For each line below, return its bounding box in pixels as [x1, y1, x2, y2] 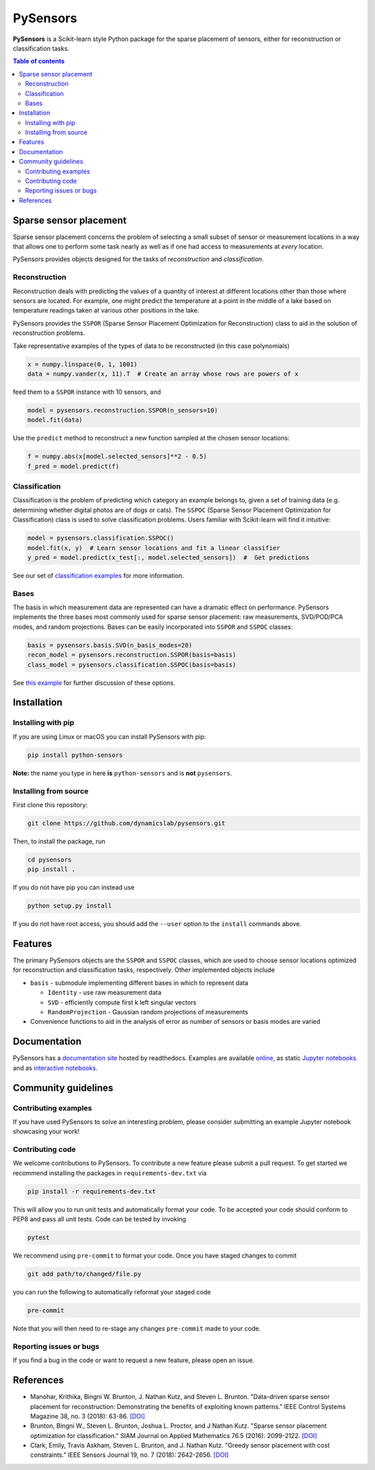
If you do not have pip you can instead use [12, 883, 135, 892]
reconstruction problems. [12, 329, 85, 337]
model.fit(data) [27, 416, 83, 424]
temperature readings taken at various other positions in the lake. [12, 306, 199, 315]
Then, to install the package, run [12, 837, 106, 845]
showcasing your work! [12, 1128, 80, 1136]
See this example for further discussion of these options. [12, 678, 176, 687]
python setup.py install [27, 902, 112, 910]
